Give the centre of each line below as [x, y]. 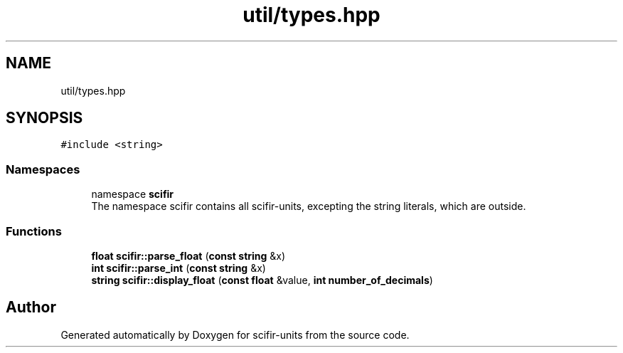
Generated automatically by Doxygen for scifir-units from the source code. [235, 334]
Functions [34, 231]
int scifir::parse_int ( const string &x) [179, 268]
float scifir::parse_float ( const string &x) [188, 255]
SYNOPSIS [44, 118]
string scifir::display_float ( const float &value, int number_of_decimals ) [262, 280]
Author [31, 307]
